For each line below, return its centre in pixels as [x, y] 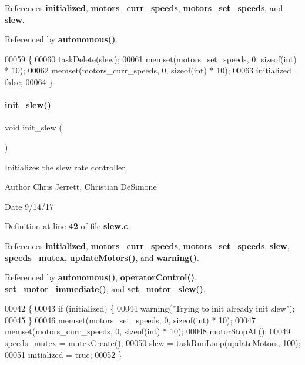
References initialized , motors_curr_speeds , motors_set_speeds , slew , [147, 245]
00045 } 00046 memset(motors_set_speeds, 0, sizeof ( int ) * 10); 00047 [130, 319]
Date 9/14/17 [29, 206]
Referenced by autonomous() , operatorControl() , [101, 277]
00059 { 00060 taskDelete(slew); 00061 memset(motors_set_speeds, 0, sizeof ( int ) [151, 58]
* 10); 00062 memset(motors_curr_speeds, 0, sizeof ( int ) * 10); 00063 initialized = [153, 70]
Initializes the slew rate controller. [66, 167]
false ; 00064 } [29, 81]
